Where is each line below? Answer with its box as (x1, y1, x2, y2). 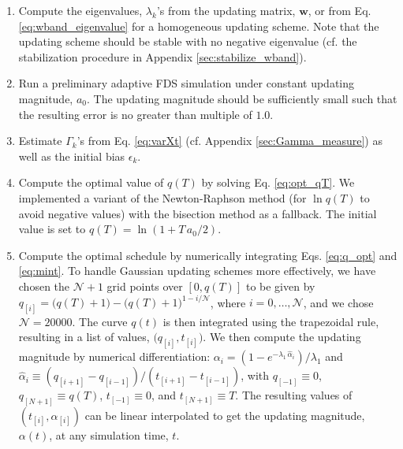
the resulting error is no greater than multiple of (18, 106, 252, 122)
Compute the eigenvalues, (18, 2, 143, 18)
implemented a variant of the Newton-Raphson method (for (18, 189, 307, 206)
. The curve (72, 313, 128, 329)
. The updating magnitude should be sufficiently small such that (87, 90, 397, 106)
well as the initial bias (18, 147, 125, 164)
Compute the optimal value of (18, 174, 164, 191)
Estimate (18, 132, 62, 149)
